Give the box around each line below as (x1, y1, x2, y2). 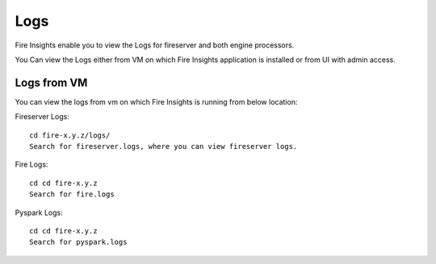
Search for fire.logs (29, 190, 115, 199)
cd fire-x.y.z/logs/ (29, 130, 111, 140)
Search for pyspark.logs (29, 237, 128, 247)
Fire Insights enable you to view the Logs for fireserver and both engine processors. (15, 40, 295, 50)
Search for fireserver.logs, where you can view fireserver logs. (29, 142, 298, 151)
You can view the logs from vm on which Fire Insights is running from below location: (15, 97, 298, 106)
